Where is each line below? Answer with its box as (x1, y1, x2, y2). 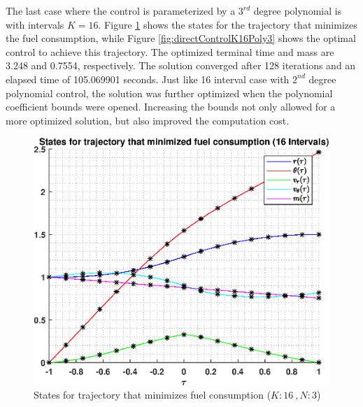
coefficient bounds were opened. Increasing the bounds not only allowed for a (6, 99, 336, 114)
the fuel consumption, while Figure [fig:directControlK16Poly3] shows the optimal (6, 31, 356, 45)
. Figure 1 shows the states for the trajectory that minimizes (98, 17, 357, 31)
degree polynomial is (253, 3, 342, 17)
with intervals (6, 17, 64, 31)
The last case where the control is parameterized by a (6, 3, 236, 17)
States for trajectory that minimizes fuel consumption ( (34, 387, 271, 402)
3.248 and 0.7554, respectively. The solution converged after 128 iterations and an (6, 58, 356, 73)
